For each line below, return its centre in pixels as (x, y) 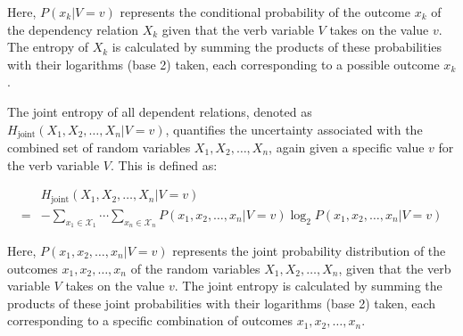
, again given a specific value (347, 148)
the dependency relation (73, 29)
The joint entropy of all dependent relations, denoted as (160, 111)
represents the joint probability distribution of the (309, 250)
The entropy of (48, 47)
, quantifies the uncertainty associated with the (294, 129)
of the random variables (195, 268)
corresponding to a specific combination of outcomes (150, 320)
